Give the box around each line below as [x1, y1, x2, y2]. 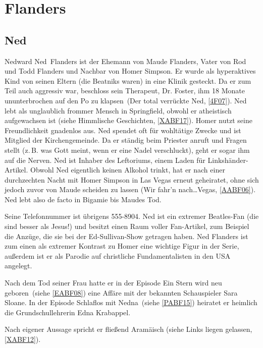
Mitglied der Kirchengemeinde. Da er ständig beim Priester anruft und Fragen [5, 135, 247, 145]
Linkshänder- [207, 154, 248, 165]
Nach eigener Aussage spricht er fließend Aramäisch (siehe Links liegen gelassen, [5, 324, 252, 334]
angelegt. [5, 260, 32, 271]
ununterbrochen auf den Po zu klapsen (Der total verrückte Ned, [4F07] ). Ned [5, 95, 247, 105]
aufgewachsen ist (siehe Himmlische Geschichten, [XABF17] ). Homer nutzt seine [5, 115, 252, 126]
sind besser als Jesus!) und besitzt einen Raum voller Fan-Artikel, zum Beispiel [5, 221, 249, 231]
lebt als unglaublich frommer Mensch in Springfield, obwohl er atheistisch [5, 105, 232, 115]
